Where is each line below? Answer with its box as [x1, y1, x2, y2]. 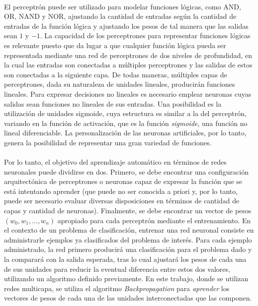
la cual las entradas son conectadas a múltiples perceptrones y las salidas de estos [4, 60, 253, 70]
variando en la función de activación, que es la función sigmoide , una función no [4, 118, 248, 128]
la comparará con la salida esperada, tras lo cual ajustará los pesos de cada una [4, 254, 247, 264]
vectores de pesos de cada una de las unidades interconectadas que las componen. [4, 293, 252, 303]
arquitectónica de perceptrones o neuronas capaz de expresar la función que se [4, 176, 243, 186]
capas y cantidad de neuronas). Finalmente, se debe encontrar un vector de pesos [4, 205, 252, 216]
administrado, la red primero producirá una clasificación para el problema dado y [4, 244, 252, 254]
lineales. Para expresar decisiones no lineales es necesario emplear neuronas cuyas [4, 88, 252, 99]
